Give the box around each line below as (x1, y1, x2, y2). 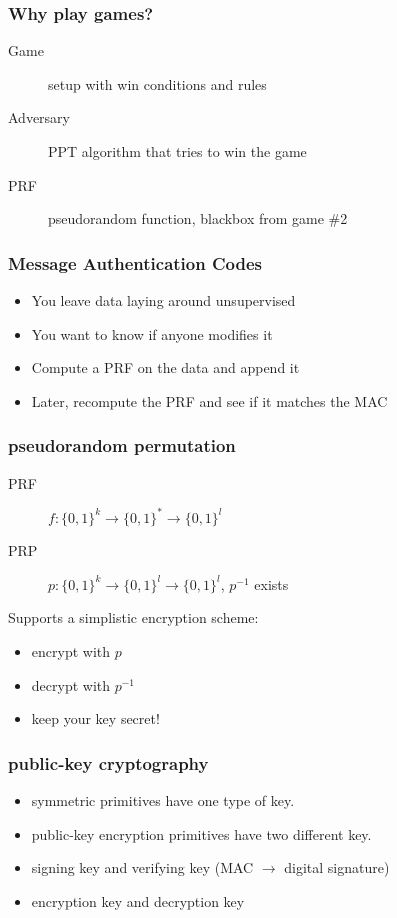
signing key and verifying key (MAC (31, 857, 254, 878)
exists (254, 573, 289, 594)
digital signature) (284, 857, 390, 878)
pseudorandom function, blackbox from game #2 (48, 208, 348, 229)
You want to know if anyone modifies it (31, 323, 273, 344)
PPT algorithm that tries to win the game (48, 141, 307, 161)
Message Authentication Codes (8, 250, 262, 275)
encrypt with (31, 641, 111, 662)
